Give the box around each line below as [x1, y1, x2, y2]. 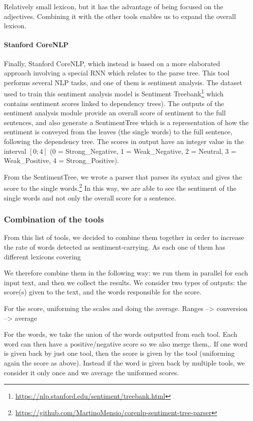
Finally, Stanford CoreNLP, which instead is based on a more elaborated [4, 58, 220, 68]
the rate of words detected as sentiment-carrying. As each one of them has [4, 242, 225, 252]
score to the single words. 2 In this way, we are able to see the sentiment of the [4, 182, 236, 193]
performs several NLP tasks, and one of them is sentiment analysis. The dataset [4, 77, 242, 87]
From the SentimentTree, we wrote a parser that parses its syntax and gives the [4, 171, 242, 182]
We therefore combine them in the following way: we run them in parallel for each [4, 268, 248, 278]
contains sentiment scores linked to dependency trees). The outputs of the [4, 98, 224, 108]
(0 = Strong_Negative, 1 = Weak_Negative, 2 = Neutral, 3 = [50, 146, 236, 156]
